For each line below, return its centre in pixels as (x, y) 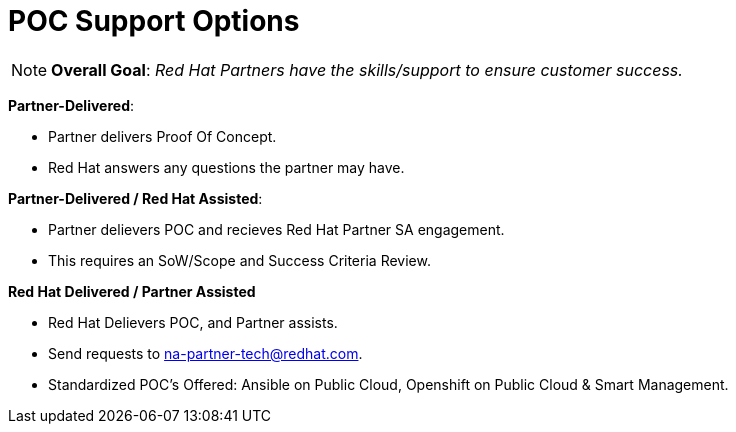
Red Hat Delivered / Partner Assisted (132, 291)
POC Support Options (154, 21)
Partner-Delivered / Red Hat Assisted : (135, 198)
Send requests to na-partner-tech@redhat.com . (205, 353)
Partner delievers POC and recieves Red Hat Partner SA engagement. (276, 229)
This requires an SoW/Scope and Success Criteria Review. (239, 260)
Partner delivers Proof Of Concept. (162, 136)
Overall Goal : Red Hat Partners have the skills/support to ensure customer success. (367, 69)
